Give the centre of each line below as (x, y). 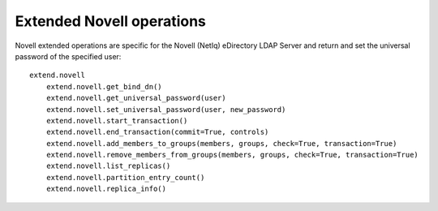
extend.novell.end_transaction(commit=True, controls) (157, 132)
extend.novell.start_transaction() (117, 121)
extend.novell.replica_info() (106, 189)
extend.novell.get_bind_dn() (104, 86)
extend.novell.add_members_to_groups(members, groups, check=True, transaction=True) (221, 143)
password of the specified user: (68, 56)
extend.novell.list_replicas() (108, 166)
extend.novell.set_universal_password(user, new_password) (166, 109)
